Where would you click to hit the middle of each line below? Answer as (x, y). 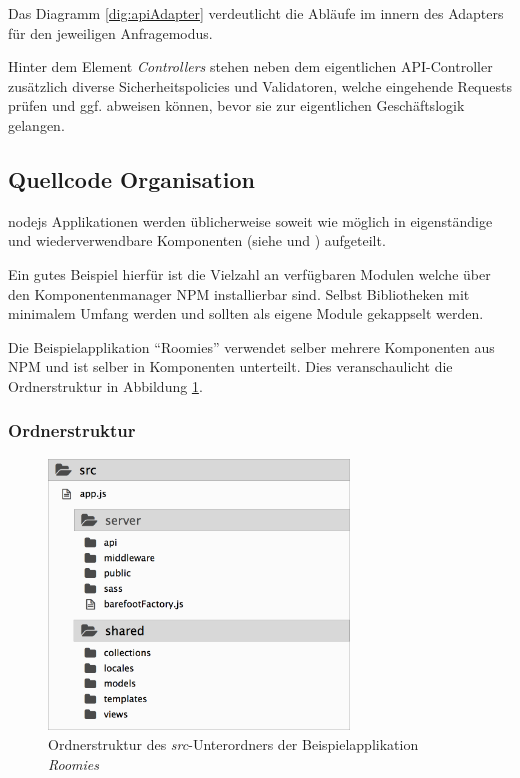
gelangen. (36, 124)
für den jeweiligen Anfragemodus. (110, 32)
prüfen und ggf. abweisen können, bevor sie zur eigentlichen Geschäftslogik (236, 105)
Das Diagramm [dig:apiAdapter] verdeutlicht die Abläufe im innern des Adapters (256, 13)
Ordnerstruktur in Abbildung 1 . (105, 385)
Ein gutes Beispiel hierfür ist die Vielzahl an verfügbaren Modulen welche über (249, 273)
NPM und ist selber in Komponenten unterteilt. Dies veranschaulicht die (230, 366)
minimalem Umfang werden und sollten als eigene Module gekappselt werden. (246, 313)
